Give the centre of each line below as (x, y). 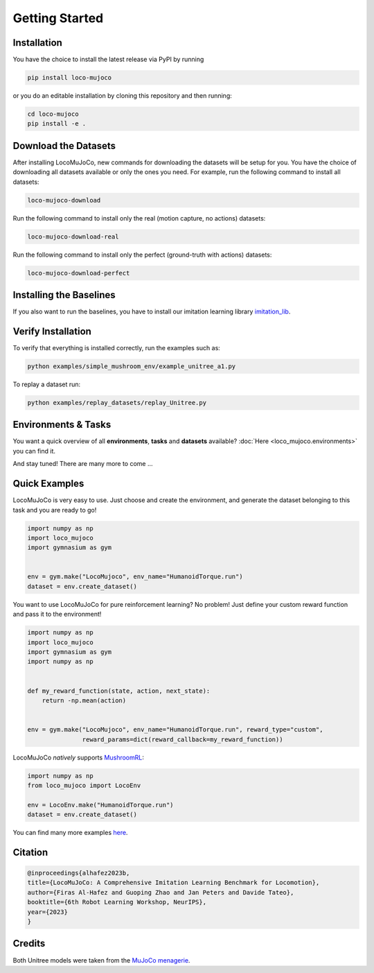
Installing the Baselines (64, 295)
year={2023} (48, 912)
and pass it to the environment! (57, 614)
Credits (29, 944)
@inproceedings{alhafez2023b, (79, 873)
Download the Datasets (64, 146)
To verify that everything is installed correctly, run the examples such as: (117, 348)
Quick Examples (48, 484)
